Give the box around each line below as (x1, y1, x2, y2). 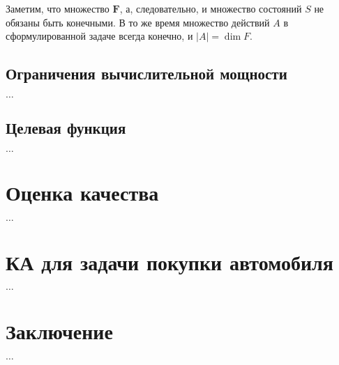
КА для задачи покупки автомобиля (6, 247, 333, 276)
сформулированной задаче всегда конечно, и (6, 29, 193, 43)
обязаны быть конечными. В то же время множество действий (6, 15, 270, 29)
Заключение (6, 316, 113, 345)
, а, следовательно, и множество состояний (119, 1, 302, 15)
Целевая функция (6, 117, 126, 139)
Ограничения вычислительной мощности (6, 63, 287, 84)
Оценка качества (6, 178, 159, 207)
